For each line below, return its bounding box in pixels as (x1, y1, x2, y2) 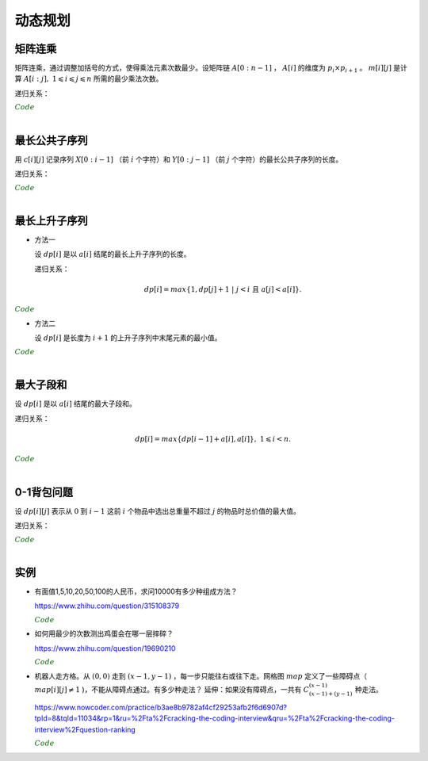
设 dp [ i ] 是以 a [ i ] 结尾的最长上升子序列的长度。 (34, 250, 191, 259)
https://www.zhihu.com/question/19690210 (34, 643, 176, 653)
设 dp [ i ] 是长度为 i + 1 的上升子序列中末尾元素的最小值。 (34, 333, 222, 342)
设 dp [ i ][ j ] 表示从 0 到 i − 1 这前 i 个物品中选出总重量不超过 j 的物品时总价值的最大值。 (14, 506, 301, 515)
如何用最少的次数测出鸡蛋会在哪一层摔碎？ (34, 629, 174, 638)
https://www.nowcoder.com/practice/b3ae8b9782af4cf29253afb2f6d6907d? (34, 702, 288, 712)
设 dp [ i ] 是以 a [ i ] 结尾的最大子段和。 (14, 399, 136, 408)
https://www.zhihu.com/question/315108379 (34, 601, 180, 610)
